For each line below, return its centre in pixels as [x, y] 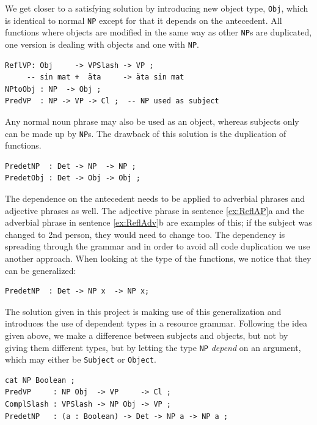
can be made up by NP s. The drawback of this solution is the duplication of [146, 133]
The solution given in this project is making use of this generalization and [143, 311]
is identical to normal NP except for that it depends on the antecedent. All [144, 20]
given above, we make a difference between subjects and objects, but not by [147, 335]
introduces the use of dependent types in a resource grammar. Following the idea [156, 323]
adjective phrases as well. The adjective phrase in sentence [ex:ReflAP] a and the [155, 210]
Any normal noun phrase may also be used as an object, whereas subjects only [152, 121]
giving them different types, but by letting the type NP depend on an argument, [153, 347]
